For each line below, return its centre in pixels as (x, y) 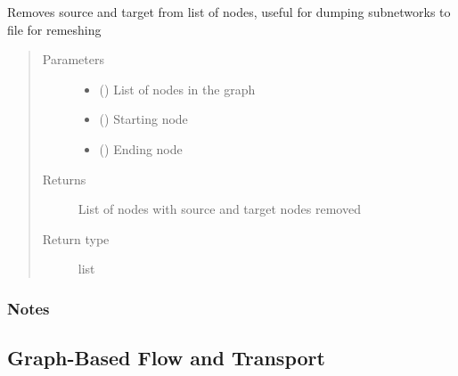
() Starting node (143, 119)
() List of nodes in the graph (177, 89)
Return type (76, 238)
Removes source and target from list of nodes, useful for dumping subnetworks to (229, 12)
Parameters (73, 59)
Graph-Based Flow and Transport (166, 358)
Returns (64, 179)
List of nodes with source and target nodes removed (219, 209)
